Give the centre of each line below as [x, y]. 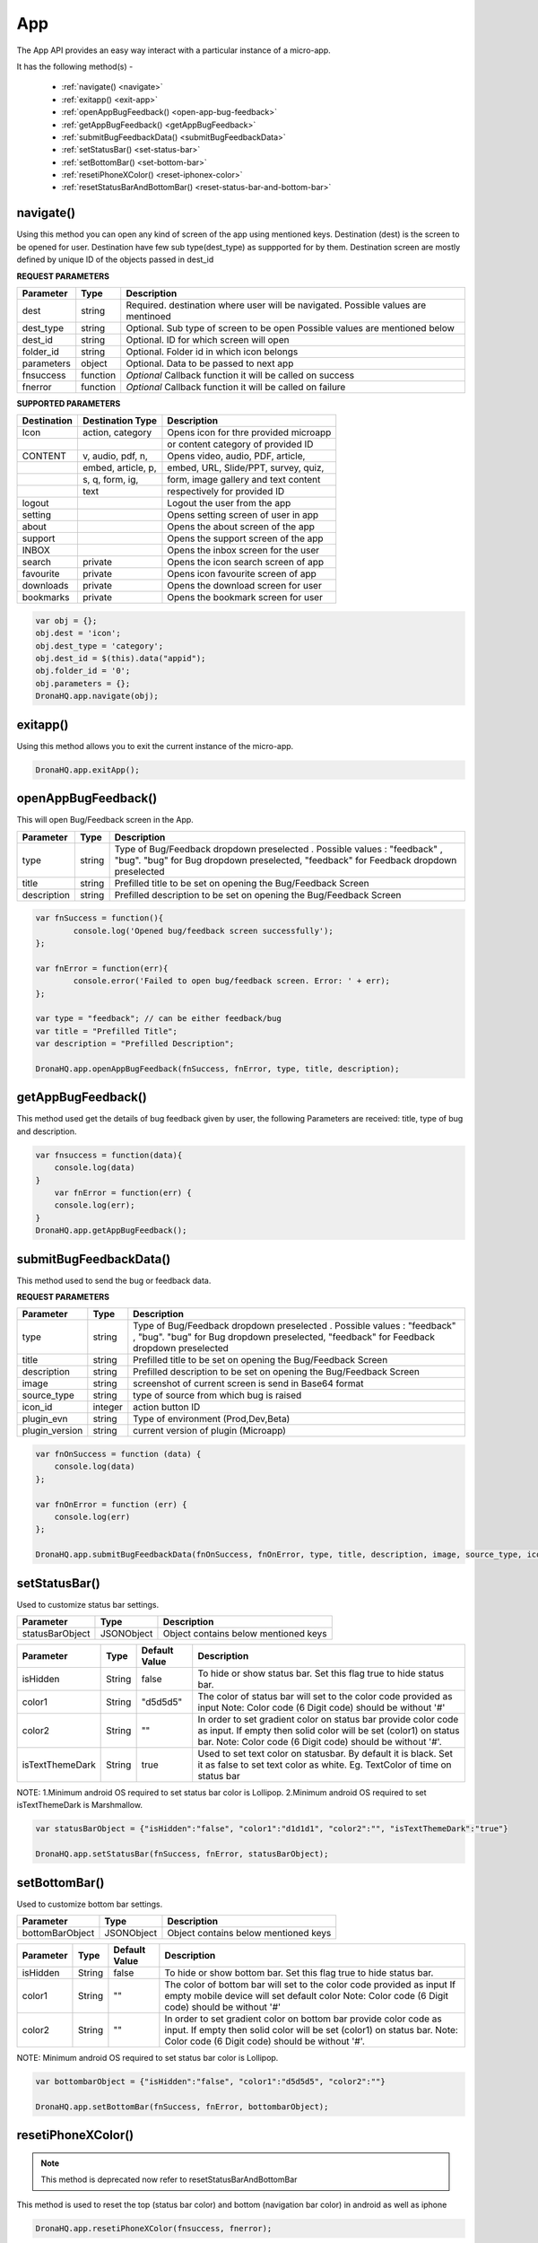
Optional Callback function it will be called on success [240, 375]
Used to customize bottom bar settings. [90, 1904]
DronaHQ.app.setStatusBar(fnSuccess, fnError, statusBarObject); [182, 1854]
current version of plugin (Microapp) [210, 1431]
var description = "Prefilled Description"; [135, 1044]
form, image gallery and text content [244, 480]
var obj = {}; [66, 620]
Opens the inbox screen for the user [243, 550]
